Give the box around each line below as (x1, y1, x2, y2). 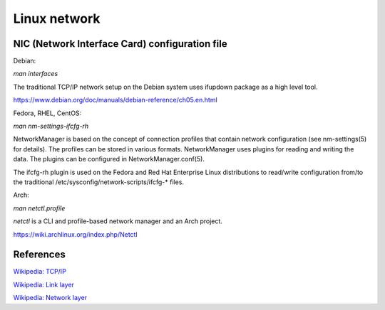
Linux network (13, 11, 101, 26)
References (13, 249, 66, 261)
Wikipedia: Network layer (13, 294, 88, 302)
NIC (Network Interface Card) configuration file (13, 38, 227, 50)
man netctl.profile (13, 203, 66, 213)
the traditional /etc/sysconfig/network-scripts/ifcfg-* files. (13, 178, 185, 186)
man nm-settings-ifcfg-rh (13, 122, 89, 131)
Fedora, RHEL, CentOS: (13, 109, 82, 117)
